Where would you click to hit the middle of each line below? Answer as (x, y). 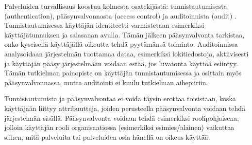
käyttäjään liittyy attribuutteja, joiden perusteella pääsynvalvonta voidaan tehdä (125, 108)
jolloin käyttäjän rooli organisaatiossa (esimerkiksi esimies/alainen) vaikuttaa (119, 127)
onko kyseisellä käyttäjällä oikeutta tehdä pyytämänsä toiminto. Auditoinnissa (121, 44)
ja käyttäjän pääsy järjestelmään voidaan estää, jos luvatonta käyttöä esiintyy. (121, 63)
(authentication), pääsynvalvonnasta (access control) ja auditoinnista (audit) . (121, 15)
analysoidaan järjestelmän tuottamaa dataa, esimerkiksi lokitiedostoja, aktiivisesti (126, 53)
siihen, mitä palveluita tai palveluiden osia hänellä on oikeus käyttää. (107, 136)
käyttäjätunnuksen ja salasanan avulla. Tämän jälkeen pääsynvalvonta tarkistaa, (125, 34)
